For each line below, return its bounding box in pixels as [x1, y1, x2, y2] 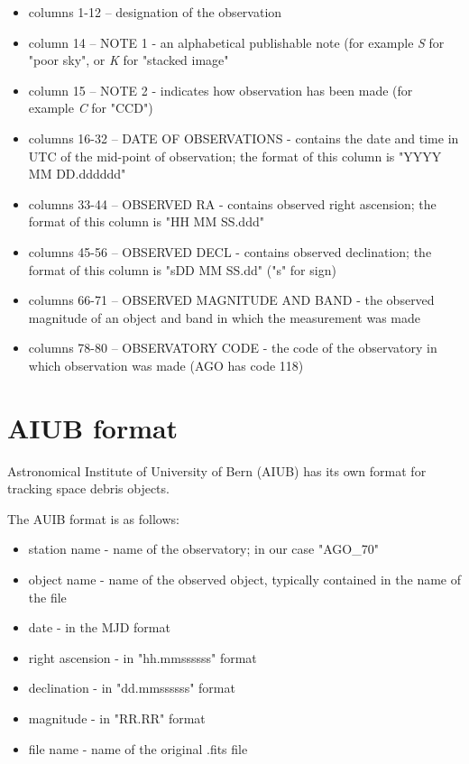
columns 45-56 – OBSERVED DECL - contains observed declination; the [28, 242, 432, 261]
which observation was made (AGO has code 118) [28, 355, 304, 374]
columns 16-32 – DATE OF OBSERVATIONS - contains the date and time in [28, 128, 459, 147]
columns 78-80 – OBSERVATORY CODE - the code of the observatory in [28, 338, 437, 357]
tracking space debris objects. [7, 479, 170, 498]
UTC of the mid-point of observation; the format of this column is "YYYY [28, 146, 442, 165]
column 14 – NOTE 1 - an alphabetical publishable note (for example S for [28, 32, 445, 51]
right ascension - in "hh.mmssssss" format [28, 648, 257, 667]
